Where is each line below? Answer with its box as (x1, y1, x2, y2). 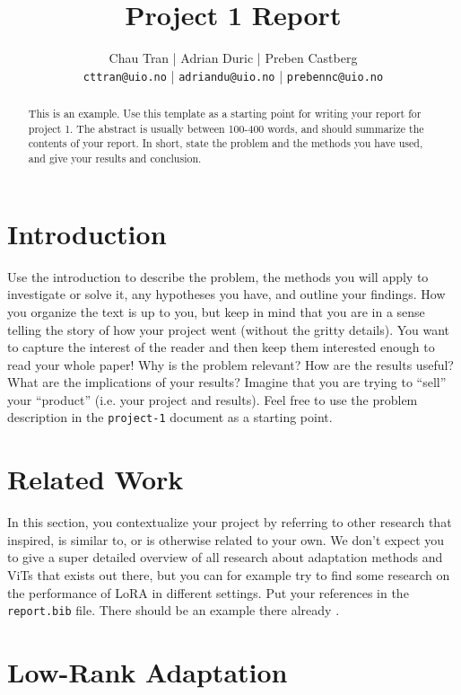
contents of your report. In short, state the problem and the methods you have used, (28, 136, 423, 151)
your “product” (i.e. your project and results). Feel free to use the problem (7, 390, 418, 409)
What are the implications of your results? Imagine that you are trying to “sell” (7, 373, 447, 391)
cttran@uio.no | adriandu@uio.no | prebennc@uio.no (83, 66, 384, 84)
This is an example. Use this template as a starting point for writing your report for (28, 106, 422, 121)
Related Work (7, 461, 184, 497)
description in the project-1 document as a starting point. (7, 408, 333, 427)
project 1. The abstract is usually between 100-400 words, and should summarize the (28, 120, 424, 136)
